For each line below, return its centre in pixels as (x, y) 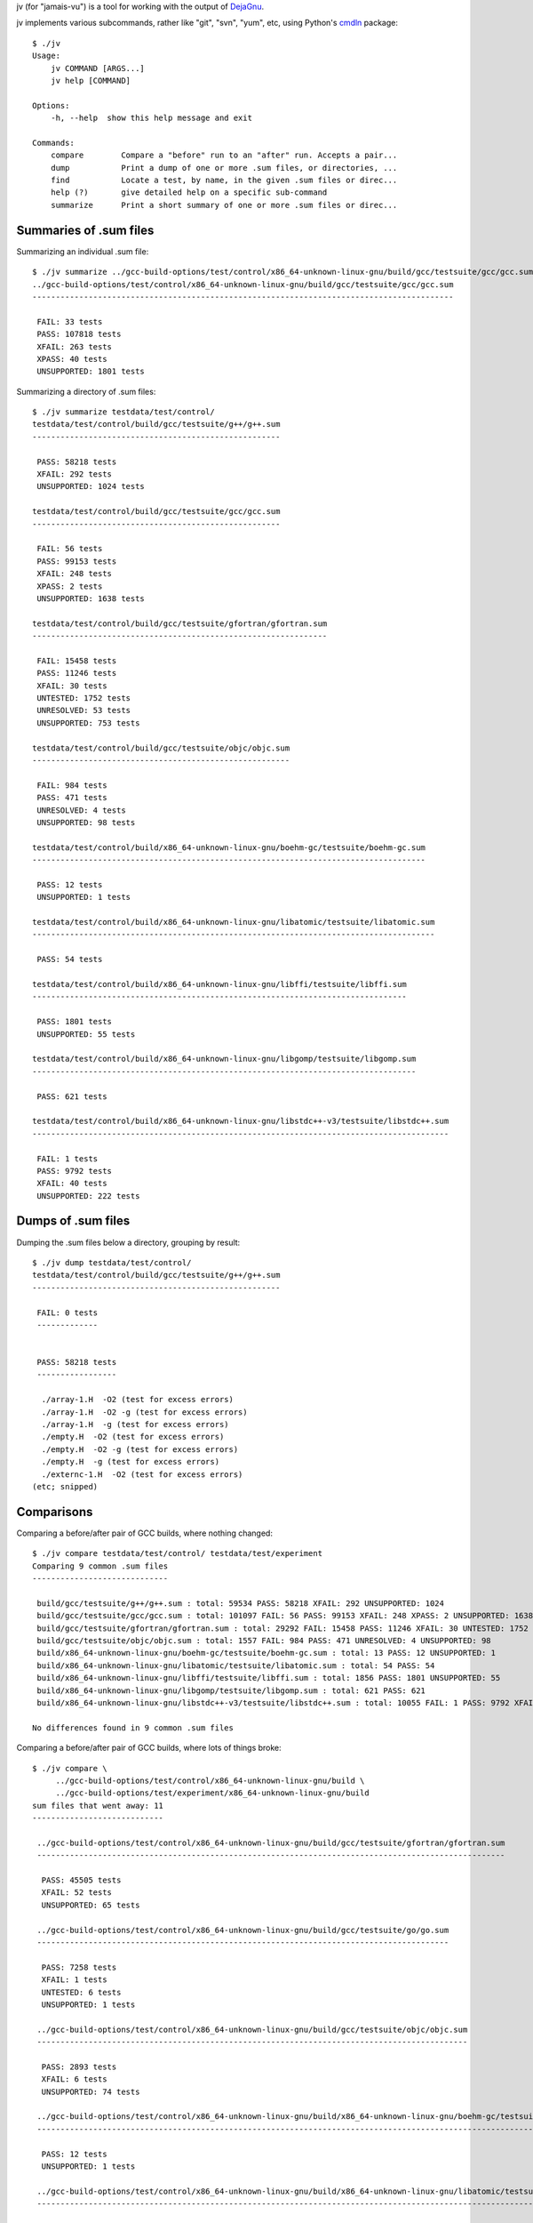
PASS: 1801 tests (75, 1022)
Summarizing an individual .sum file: (83, 251)
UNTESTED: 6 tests (81, 1992)
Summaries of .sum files (85, 230)
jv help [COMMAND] (91, 80)
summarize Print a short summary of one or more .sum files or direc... (224, 205)
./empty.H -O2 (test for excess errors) (133, 1437)
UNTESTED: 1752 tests (84, 698)
